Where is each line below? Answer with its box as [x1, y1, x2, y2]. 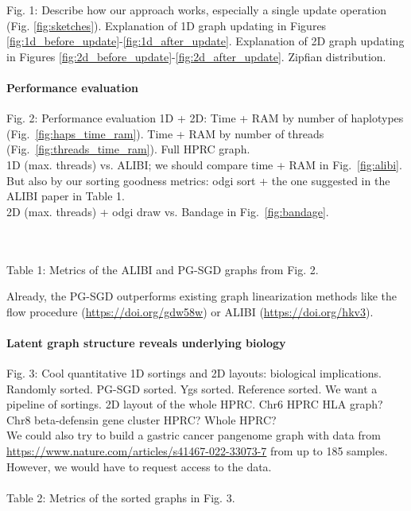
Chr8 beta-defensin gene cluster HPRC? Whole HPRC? [6, 411, 277, 428]
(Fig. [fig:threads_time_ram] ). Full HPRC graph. [6, 141, 250, 157]
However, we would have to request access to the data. [6, 458, 272, 474]
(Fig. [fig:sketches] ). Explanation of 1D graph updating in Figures [6, 17, 327, 33]
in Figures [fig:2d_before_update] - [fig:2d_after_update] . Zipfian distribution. [6, 48, 386, 64]
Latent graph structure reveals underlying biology [6, 334, 286, 350]
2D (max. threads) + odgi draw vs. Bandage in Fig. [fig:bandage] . [6, 203, 329, 219]
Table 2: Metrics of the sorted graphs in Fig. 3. [6, 489, 235, 505]
